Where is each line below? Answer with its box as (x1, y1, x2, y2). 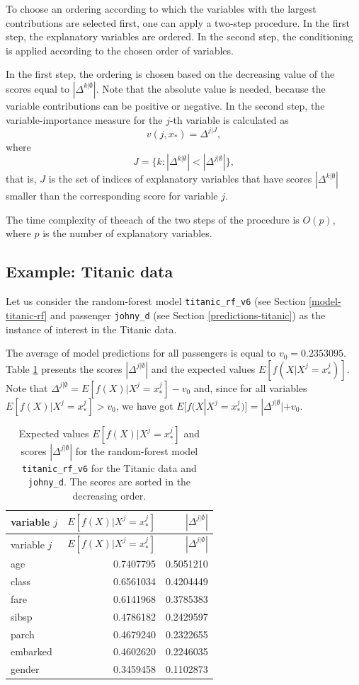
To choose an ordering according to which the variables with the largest (6, 1, 317, 16)
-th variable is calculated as (169, 112, 289, 127)
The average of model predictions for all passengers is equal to (6, 345, 276, 360)
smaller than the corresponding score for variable (6, 188, 218, 203)
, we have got (115, 398, 173, 413)
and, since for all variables (193, 380, 307, 395)
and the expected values (151, 361, 256, 376)
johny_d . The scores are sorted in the (28, 474, 191, 489)
